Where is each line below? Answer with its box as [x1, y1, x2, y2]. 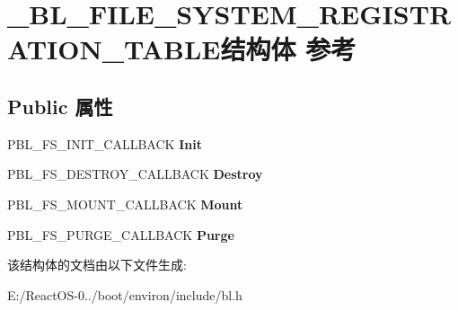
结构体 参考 [220, 31, 357, 67]
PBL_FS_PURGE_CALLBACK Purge [7, 225, 234, 244]
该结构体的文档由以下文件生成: [7, 255, 187, 274]
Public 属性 [7, 92, 113, 120]
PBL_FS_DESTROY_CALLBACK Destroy [7, 164, 263, 183]
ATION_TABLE [7, 31, 221, 67]
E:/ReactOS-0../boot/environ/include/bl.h [7, 285, 242, 304]
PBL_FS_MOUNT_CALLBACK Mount [7, 194, 243, 213]
